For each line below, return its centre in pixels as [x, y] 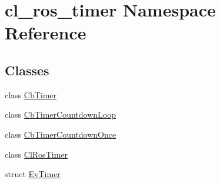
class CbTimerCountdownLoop [61, 114]
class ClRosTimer [36, 154]
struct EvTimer [33, 174]
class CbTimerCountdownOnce [61, 134]
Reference [46, 33]
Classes [27, 70]
